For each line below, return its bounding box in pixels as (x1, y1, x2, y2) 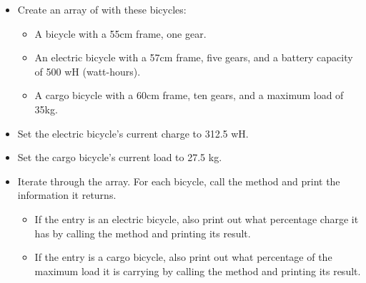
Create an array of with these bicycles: (17, 2, 187, 16)
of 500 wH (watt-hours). (34, 63, 141, 78)
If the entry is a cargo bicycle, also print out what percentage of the (34, 249, 332, 264)
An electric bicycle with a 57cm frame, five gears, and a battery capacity (34, 50, 353, 65)
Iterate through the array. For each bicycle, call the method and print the (17, 173, 340, 188)
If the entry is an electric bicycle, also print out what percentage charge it (34, 211, 359, 226)
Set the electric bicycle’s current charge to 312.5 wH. (17, 125, 249, 140)
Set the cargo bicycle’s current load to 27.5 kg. (17, 150, 222, 165)
